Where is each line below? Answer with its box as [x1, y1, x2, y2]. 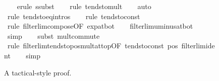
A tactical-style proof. [4, 67, 72, 77]
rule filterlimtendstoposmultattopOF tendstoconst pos [7, 40, 178, 51]
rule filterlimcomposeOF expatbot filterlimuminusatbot [7, 21, 193, 31]
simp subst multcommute [7, 30, 100, 41]
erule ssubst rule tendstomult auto [17, 1, 151, 11]
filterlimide [181, 40, 215, 51]
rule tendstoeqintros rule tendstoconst [7, 11, 140, 21]
